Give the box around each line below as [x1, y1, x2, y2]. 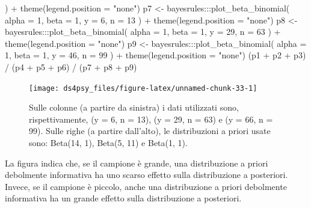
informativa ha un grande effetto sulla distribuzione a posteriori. [5, 192, 242, 204]
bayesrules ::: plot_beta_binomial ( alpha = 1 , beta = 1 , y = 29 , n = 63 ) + [5, 25, 281, 38]
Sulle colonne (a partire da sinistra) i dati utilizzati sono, [29, 101, 239, 114]
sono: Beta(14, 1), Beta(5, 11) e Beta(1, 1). [29, 136, 188, 148]
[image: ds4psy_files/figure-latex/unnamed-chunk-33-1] [29, 84, 257, 93]
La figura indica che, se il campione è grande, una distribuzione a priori [5, 156, 268, 169]
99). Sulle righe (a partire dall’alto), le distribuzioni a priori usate [29, 124, 271, 137]
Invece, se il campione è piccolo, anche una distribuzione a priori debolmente [5, 180, 287, 192]
